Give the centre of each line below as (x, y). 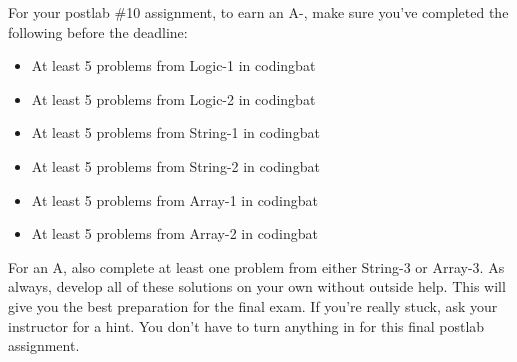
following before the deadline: (98, 31)
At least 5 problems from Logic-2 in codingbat (173, 98)
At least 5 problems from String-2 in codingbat (175, 165)
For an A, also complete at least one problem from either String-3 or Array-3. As (256, 266)
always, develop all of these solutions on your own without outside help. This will (257, 286)
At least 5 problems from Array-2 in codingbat (174, 233)
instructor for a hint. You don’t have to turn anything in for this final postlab (246, 325)
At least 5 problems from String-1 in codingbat (175, 132)
